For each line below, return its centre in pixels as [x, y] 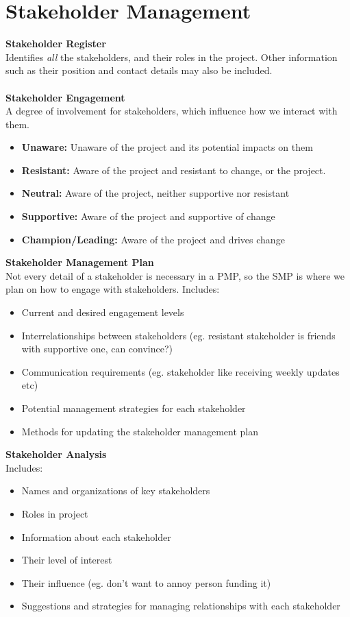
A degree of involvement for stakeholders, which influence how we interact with [172, 111]
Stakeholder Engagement [65, 97]
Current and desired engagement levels [103, 312]
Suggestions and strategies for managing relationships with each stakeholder [181, 606]
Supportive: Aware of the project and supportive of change [148, 216]
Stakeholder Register [56, 44]
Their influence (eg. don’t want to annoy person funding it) [146, 582]
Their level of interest [67, 560]
